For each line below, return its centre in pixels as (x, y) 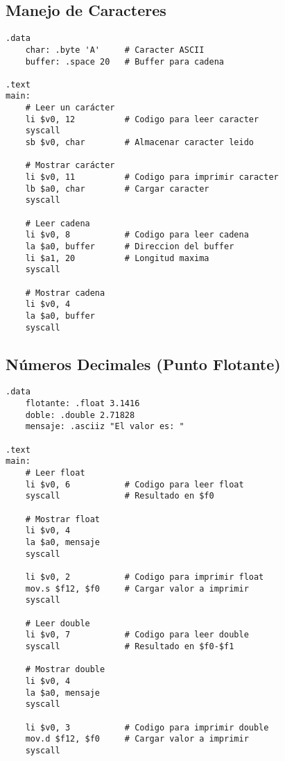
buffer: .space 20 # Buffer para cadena (124, 61)
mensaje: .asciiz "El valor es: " (105, 427)
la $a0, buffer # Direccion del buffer (130, 247)
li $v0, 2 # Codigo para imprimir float (145, 577)
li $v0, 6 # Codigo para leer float (135, 484)
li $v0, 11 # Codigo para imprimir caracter (152, 177)
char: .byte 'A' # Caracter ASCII (115, 50)
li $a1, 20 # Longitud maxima (117, 258)
